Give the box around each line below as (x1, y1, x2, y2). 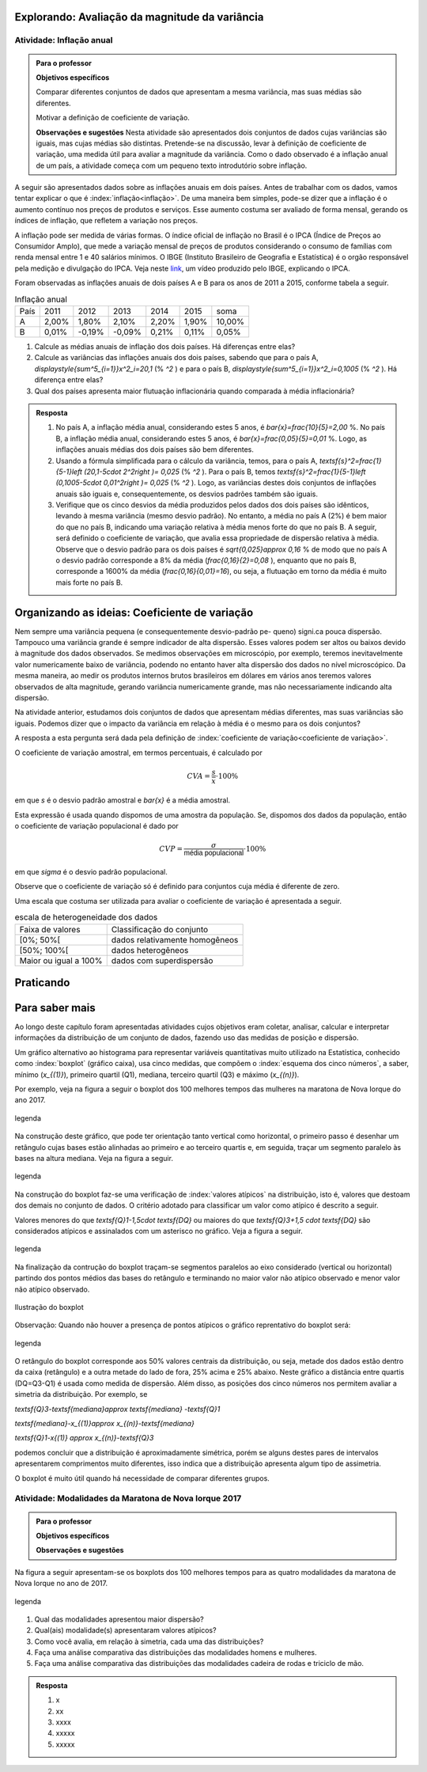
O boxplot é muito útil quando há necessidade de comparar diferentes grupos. (14, 1473, 270, 1483)
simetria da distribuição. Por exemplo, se (14, 1390, 148, 1399)
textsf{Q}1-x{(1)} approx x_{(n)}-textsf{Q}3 (14, 1433, 154, 1443)
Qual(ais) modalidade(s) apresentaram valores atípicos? (34, 1626, 217, 1635)
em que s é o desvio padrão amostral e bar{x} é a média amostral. (14, 795, 231, 805)
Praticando (14, 976, 70, 989)
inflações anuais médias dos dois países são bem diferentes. (55, 445, 255, 454)
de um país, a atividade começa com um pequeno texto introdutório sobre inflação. (36, 161, 308, 170)
